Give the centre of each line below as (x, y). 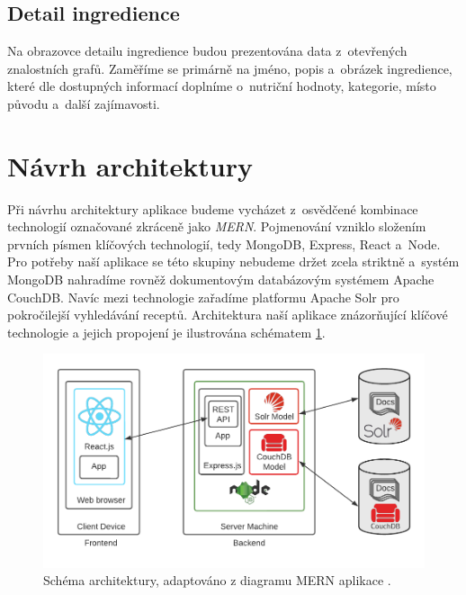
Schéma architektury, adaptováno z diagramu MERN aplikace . (217, 580)
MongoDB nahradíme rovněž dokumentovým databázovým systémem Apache (221, 279)
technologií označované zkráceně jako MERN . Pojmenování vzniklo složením (217, 226)
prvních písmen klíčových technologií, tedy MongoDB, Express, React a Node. (224, 243)
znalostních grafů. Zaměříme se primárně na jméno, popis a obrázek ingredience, (230, 68)
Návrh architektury (130, 165)
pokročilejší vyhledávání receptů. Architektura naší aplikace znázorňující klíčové (228, 315)
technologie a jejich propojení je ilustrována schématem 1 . (166, 332)
